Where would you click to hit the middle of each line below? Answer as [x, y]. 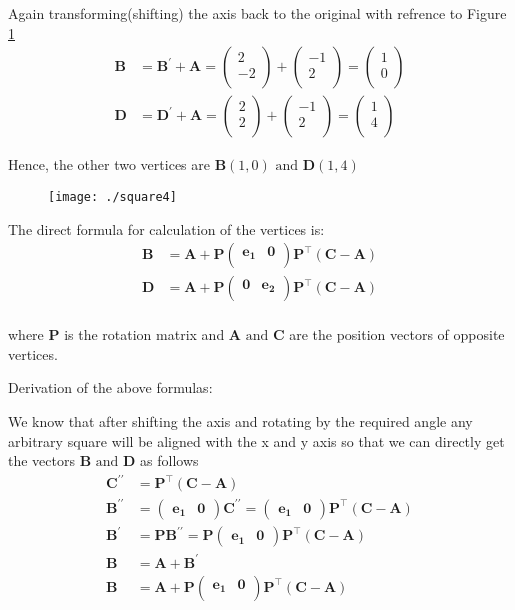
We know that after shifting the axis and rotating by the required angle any [240, 420]
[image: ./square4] [112, 196]
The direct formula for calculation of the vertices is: [166, 228]
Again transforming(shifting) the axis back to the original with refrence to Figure [257, 13]
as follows [169, 460]
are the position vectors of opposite [397, 334]
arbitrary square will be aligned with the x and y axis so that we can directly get [256, 440]
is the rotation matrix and [144, 334]
